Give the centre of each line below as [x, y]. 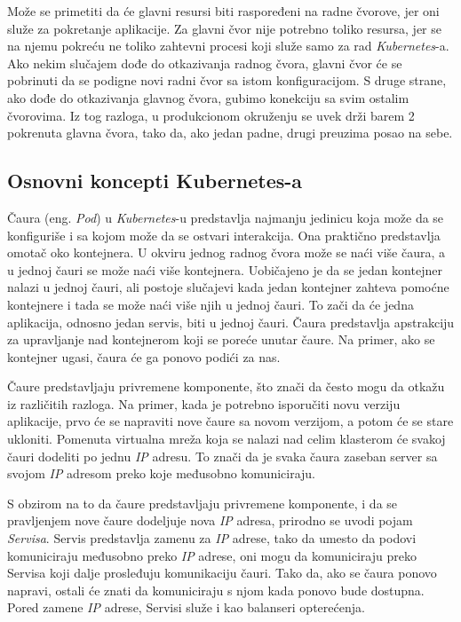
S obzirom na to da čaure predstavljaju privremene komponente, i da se [203, 503]
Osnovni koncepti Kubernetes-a [155, 181]
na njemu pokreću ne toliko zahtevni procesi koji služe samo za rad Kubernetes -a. [228, 46]
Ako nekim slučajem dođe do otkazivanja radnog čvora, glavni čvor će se [205, 63]
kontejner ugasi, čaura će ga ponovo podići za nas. [144, 356]
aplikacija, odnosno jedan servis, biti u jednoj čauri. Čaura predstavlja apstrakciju [231, 322]
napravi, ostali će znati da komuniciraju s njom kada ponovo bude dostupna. [216, 590]
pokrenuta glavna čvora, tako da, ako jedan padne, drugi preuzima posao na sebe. [230, 133]
